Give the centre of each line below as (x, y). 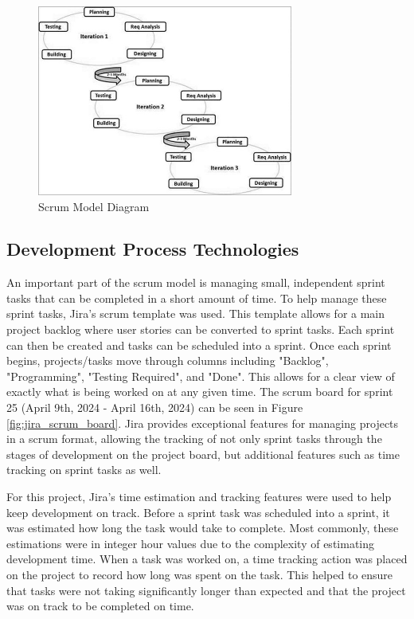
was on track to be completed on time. (100, 606)
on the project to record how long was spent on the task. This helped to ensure (200, 574)
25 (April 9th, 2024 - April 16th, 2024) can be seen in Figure (155, 407)
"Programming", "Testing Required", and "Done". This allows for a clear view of (201, 376)
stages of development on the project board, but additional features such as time (203, 454)
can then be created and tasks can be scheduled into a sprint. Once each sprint (199, 345)
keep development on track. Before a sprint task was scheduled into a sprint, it (198, 512)
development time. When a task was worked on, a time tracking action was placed (207, 559)
